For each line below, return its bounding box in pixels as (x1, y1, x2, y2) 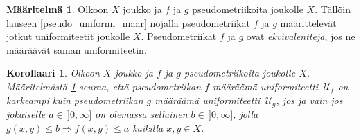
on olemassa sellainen (95, 107, 188, 121)
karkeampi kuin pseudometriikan (6, 92, 143, 107)
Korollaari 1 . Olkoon (6, 66, 100, 80)
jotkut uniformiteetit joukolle (6, 29, 130, 43)
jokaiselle (6, 107, 46, 121)
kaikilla (132, 120, 164, 134)
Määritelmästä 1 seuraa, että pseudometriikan (6, 79, 202, 93)
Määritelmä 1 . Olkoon (6, 2, 109, 16)
